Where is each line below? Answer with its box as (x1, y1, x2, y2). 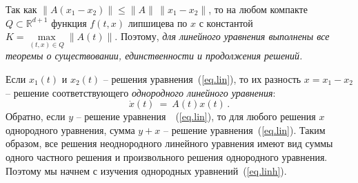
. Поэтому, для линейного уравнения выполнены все (115, 29, 330, 44)
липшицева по (128, 15, 188, 30)
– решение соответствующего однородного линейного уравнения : (6, 85, 276, 99)
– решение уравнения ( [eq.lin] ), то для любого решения (76, 109, 316, 124)
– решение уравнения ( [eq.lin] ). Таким (163, 122, 326, 137)
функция (51, 15, 87, 30)
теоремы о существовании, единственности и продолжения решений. (6, 48, 303, 63)
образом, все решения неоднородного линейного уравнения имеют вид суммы (6, 136, 333, 151)
